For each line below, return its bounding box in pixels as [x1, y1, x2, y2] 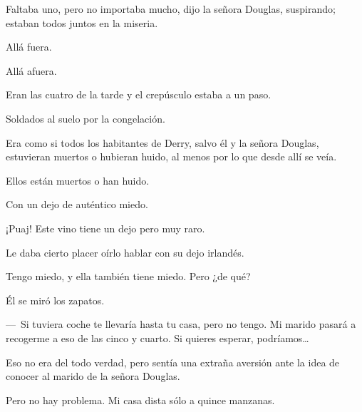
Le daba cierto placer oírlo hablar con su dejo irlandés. [6, 244, 244, 259]
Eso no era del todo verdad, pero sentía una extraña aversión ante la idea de [6, 354, 340, 369]
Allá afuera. [6, 63, 57, 78]
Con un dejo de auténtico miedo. [6, 197, 148, 212]
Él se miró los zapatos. [6, 292, 105, 307]
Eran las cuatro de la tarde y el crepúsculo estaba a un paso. [6, 87, 271, 102]
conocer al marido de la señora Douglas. [6, 369, 180, 383]
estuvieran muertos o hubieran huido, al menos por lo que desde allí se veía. [6, 149, 337, 164]
